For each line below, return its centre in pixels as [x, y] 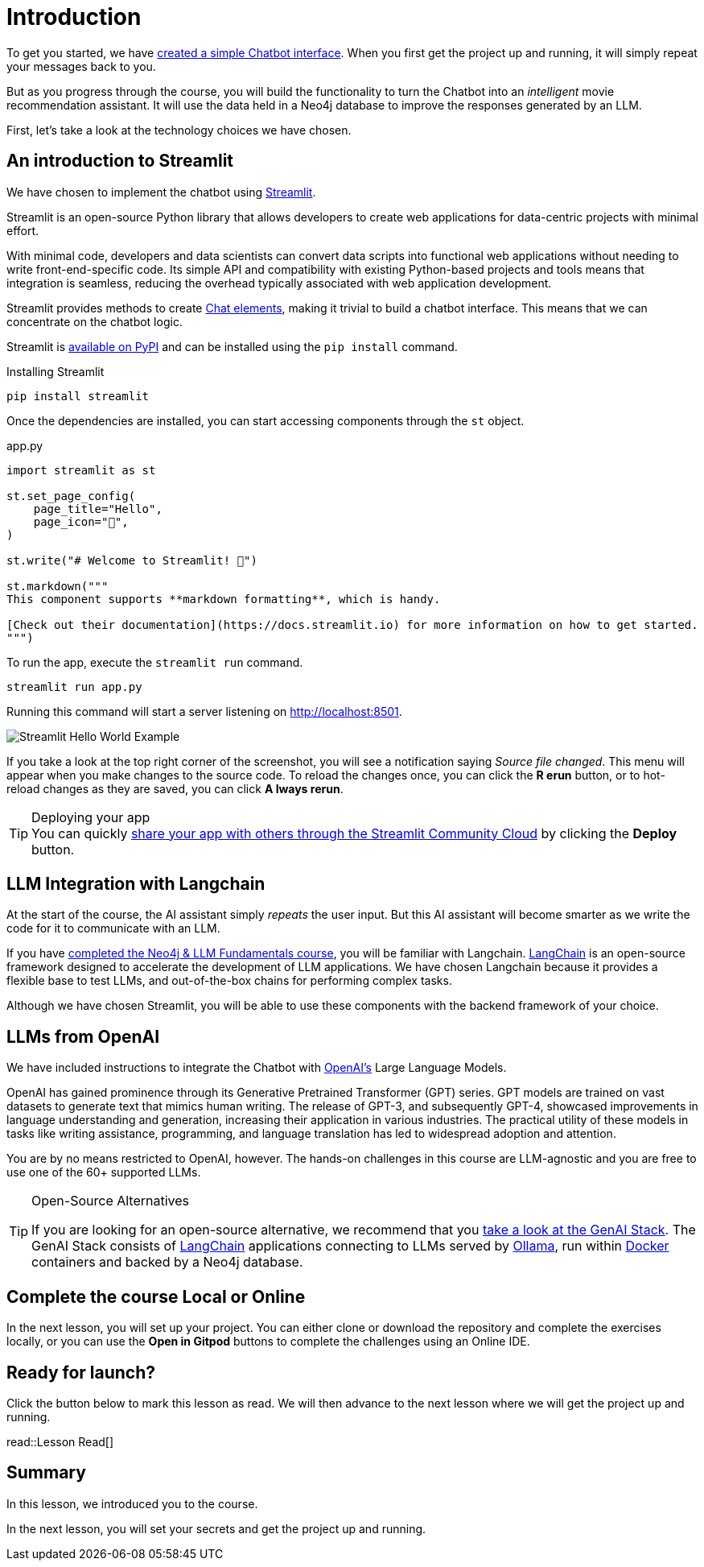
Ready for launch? [81, 1372]
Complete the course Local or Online [156, 1296]
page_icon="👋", [81, 521]
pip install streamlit [78, 396]
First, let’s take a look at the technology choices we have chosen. [179, 130]
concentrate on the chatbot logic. [95, 321]
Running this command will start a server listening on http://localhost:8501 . [204, 711]
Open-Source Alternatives [111, 1201]
